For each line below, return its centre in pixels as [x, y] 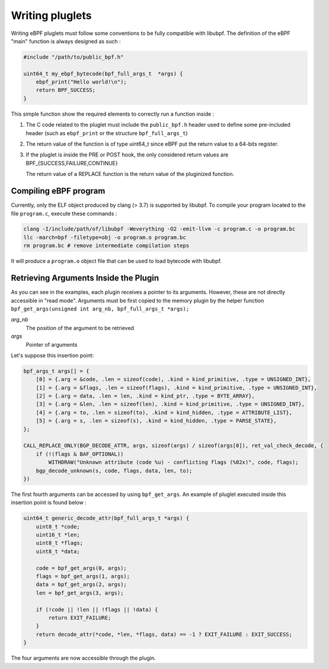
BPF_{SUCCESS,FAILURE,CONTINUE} [72, 163]
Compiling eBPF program [58, 191]
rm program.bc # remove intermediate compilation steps [106, 246]
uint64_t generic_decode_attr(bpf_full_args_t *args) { [106, 518]
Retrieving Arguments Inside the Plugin [85, 278]
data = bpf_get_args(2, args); [81, 585]
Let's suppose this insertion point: [52, 355]
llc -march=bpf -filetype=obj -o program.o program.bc [105, 237]
